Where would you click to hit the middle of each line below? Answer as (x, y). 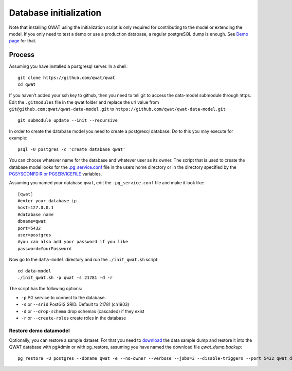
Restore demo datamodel (39, 331)
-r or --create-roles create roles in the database (74, 318)
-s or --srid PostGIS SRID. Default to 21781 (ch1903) (75, 304)
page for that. (23, 41)
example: (18, 138)
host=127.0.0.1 (36, 208)
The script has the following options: (46, 289)
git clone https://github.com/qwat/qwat (66, 78)
